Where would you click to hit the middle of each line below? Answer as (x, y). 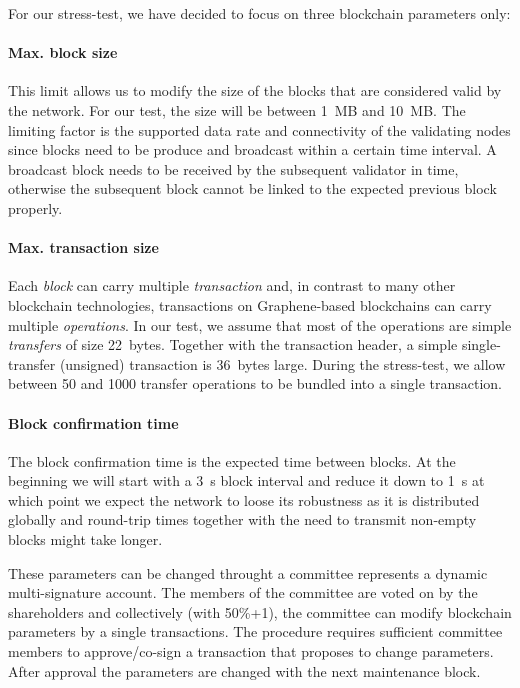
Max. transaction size (83, 247)
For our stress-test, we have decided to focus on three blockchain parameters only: (259, 13)
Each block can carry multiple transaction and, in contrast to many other (232, 285)
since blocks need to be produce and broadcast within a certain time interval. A (252, 149)
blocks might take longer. (85, 539)
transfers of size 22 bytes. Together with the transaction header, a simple (233, 344)
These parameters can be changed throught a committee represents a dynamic (248, 572)
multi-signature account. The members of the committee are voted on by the (243, 592)
